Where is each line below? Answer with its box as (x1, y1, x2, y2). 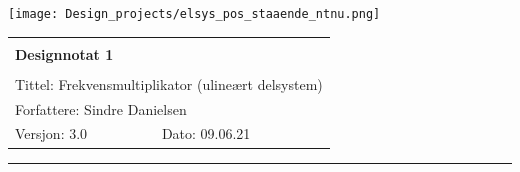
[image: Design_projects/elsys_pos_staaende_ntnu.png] (8, 7, 381, 21)
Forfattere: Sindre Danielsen (15, 98, 187, 119)
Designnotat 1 (15, 43, 114, 64)
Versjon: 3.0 (15, 123, 88, 144)
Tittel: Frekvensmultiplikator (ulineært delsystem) (15, 73, 323, 94)
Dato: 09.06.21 (161, 123, 251, 144)
